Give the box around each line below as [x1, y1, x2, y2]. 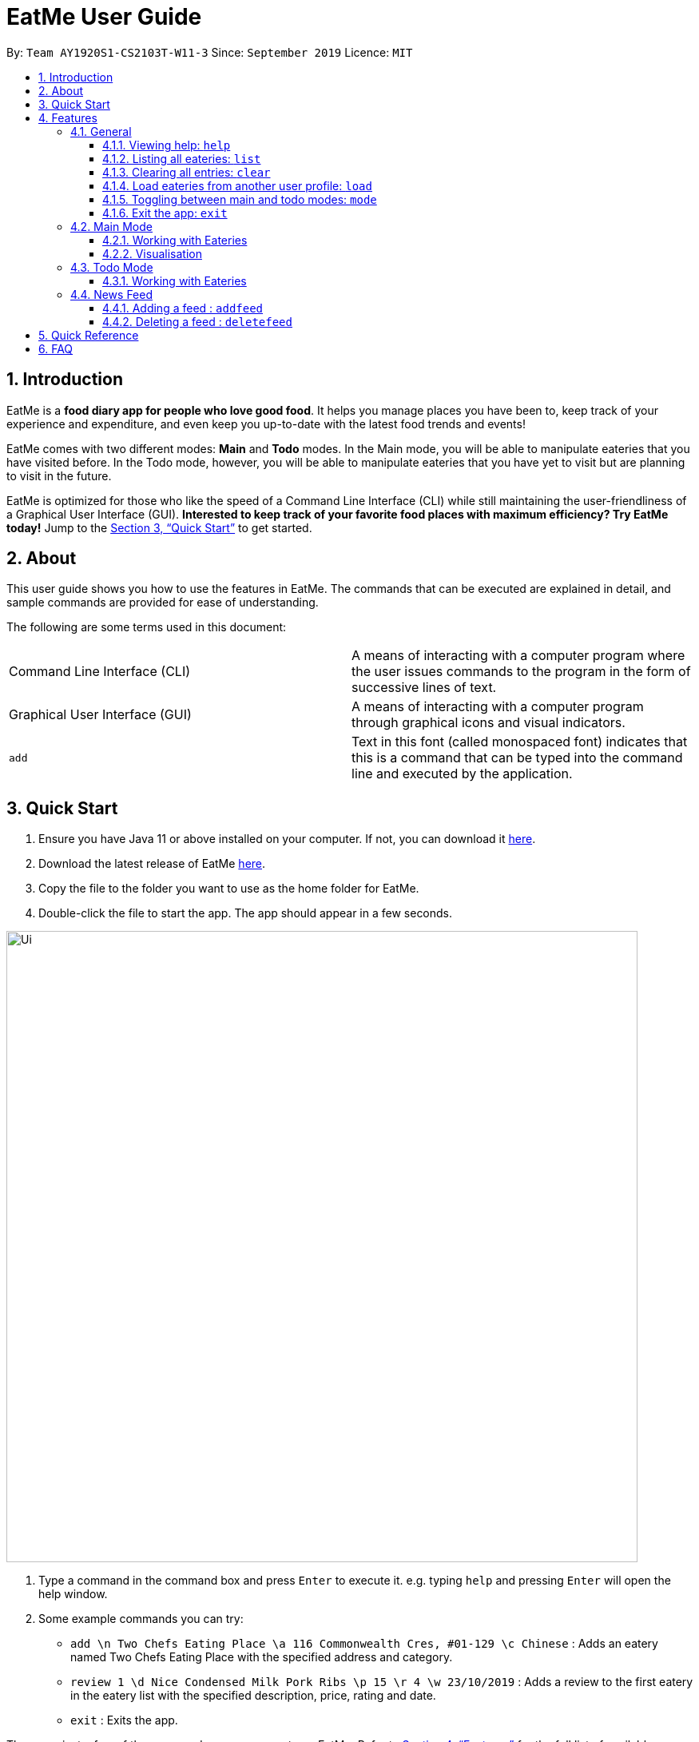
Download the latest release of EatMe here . [38, 857, 266, 871]
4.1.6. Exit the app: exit [102, 205, 228, 220]
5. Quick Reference [38, 328, 139, 342]
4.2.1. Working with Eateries [102, 233, 248, 247]
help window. [38, 1587, 108, 1601]
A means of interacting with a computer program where [351, 647, 685, 664]
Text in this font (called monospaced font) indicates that [351, 734, 688, 750]
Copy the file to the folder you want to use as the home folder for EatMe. [38, 881, 419, 896]
